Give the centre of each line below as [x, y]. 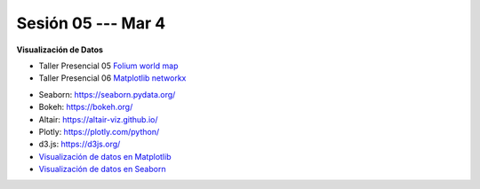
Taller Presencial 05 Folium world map [108, 66]
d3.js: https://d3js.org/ [80, 144]
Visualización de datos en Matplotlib [105, 156]
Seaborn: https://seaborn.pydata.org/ [107, 94]
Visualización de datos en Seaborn [102, 169]
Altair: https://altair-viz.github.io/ [99, 119]
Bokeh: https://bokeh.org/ [86, 107]
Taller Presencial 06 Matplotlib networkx [112, 78]
